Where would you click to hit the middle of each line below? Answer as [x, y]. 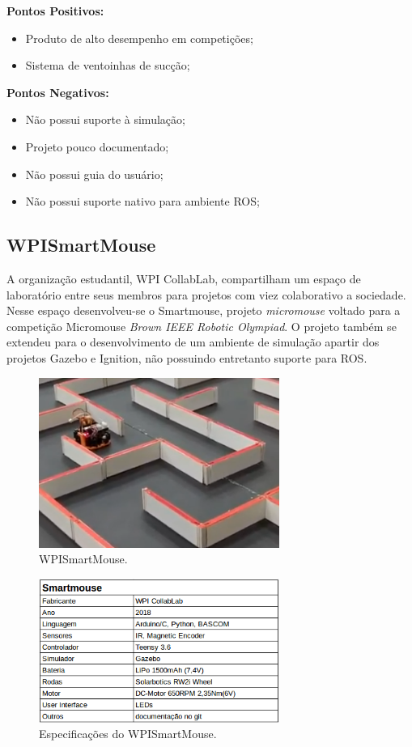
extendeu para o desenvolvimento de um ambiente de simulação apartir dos [193, 342]
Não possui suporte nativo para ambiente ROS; [142, 201]
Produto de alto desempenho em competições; [139, 38]
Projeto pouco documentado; [97, 146]
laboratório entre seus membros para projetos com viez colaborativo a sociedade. [206, 294]
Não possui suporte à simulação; [105, 119]
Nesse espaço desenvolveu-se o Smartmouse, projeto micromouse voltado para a [204, 310]
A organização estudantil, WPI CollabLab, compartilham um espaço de [184, 278]
